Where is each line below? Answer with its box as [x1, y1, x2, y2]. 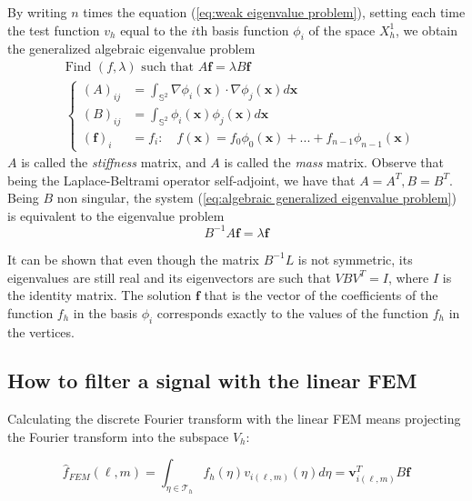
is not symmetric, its [297, 249, 413, 268]
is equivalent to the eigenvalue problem [7, 205, 225, 225]
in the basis [73, 303, 137, 322]
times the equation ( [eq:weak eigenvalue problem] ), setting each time [83, 3, 466, 21]
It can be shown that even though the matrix [7, 249, 260, 268]
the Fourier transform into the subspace [7, 426, 229, 446]
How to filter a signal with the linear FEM [7, 366, 417, 395]
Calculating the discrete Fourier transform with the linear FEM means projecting [7, 409, 461, 428]
